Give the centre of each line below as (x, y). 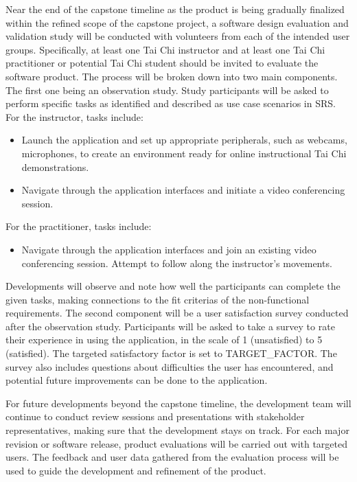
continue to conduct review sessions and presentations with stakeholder (155, 416)
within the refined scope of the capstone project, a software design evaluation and (177, 22)
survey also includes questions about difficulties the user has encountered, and (170, 366)
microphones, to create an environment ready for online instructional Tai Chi (184, 153)
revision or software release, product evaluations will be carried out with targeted (177, 443)
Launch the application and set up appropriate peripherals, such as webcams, (184, 140)
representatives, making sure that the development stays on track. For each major (177, 430)
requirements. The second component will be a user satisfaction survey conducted (177, 313)
